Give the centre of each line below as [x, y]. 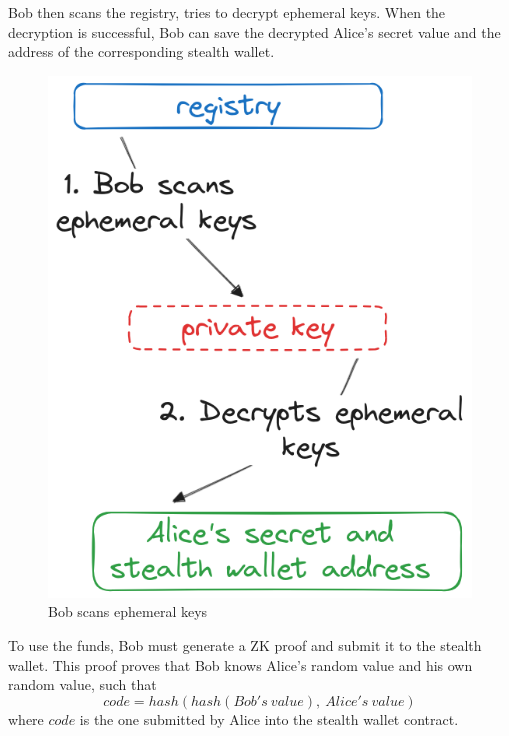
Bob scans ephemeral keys [128, 611]
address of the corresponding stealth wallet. [141, 51]
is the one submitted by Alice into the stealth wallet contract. [269, 718]
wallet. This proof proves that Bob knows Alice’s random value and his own [240, 664]
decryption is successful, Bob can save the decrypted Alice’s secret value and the [254, 31]
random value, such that [82, 684]
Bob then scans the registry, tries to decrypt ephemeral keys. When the [227, 12]
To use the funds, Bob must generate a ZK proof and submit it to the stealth [245, 644]
